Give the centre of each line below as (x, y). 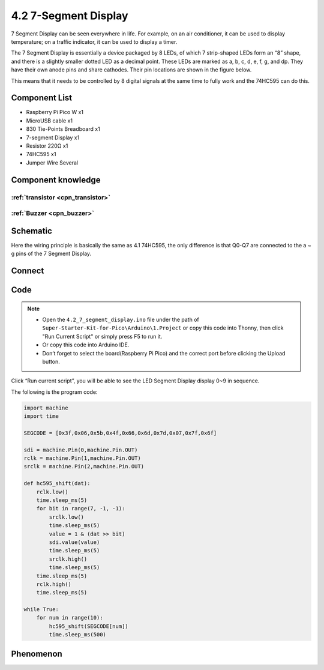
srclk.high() (68, 559)
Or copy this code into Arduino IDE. (86, 345)
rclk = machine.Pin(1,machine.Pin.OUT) (82, 458)
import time (41, 416)
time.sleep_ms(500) (77, 635)
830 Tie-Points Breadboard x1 (63, 129)
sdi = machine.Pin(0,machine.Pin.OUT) (81, 450)
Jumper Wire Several (52, 163)
